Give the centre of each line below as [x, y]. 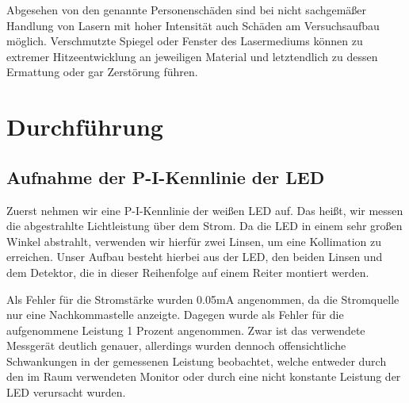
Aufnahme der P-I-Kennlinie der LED [166, 177]
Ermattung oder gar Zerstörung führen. [102, 72]
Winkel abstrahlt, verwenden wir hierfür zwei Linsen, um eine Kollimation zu [194, 241]
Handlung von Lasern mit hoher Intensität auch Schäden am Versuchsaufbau [193, 25]
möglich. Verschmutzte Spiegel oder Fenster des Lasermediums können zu [185, 41]
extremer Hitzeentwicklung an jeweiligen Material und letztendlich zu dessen [192, 56]
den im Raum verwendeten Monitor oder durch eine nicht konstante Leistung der [204, 376]
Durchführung [85, 127]
